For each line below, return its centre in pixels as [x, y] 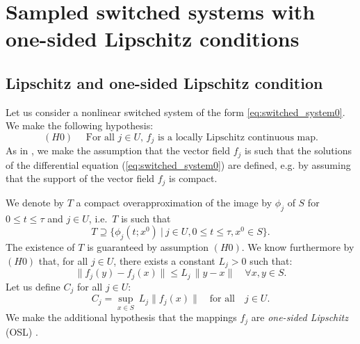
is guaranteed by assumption [148, 247]
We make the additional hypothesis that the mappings [121, 317]
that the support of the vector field [80, 178]
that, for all [63, 260]
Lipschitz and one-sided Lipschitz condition [164, 82]
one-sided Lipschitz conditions [153, 39]
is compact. [193, 178]
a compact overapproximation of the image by [174, 202]
